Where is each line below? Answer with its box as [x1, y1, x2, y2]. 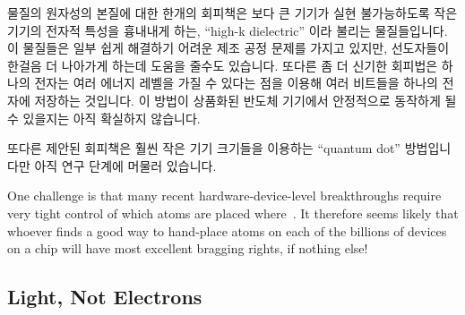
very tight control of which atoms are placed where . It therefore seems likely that [7, 203, 459, 222]
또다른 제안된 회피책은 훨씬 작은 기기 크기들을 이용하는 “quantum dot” [7, 139, 400, 157]
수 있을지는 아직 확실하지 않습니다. [7, 108, 201, 127]
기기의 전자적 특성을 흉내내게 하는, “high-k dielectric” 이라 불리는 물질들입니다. [7, 21, 448, 39]
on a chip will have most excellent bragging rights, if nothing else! [7, 239, 368, 258]
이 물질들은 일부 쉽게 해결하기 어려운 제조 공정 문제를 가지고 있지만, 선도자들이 [7, 38, 450, 57]
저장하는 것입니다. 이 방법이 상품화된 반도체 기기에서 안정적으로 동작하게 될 [34, 90, 457, 109]
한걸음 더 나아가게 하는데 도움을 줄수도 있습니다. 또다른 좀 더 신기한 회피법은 [7, 55, 438, 74]
